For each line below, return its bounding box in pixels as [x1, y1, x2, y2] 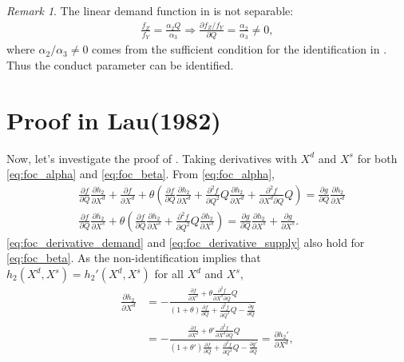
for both [357, 149, 398, 166]
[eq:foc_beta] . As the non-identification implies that [6, 249, 261, 266]
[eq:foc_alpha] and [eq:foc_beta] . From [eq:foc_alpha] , [6, 165, 275, 182]
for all [154, 265, 184, 281]
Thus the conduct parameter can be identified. [6, 56, 234, 73]
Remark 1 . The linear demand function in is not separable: [6, 2, 294, 18]
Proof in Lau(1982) [6, 103, 221, 136]
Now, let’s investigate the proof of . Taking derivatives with [6, 149, 297, 166]
